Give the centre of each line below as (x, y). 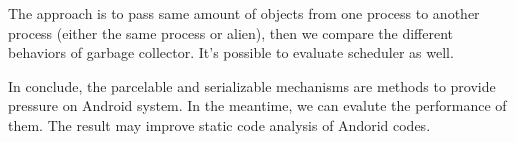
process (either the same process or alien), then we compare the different (231, 32)
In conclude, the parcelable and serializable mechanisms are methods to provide (252, 85)
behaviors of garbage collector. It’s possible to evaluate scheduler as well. (231, 52)
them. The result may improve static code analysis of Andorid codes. (219, 124)
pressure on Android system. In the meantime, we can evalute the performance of (257, 105)
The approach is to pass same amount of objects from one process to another (244, 13)
